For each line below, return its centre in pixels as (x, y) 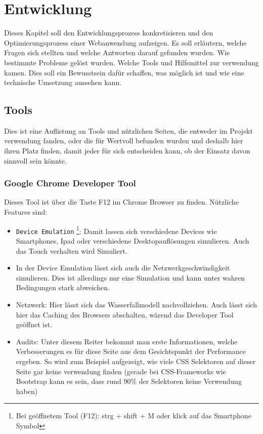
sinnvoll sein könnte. (35, 160)
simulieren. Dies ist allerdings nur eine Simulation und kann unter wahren (130, 277)
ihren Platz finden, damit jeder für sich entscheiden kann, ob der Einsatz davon (127, 151)
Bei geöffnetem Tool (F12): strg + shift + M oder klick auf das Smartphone (134, 416)
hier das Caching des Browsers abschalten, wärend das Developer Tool (125, 314)
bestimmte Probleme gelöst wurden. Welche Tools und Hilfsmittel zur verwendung (131, 62)
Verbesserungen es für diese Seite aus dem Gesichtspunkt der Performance (131, 351)
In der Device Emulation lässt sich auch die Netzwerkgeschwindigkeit (123, 268)
